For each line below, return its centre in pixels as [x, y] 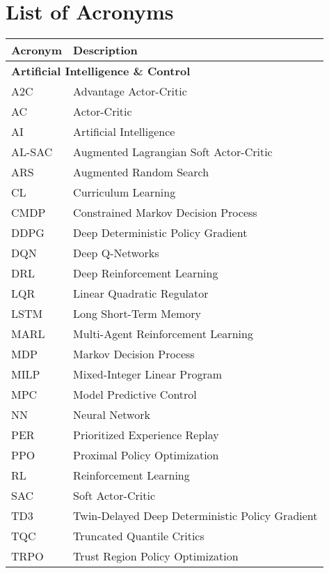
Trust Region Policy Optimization [156, 556]
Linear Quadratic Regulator [141, 293]
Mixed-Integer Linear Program [148, 374]
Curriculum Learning [125, 192]
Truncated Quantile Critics [139, 536]
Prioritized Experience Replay [146, 435]
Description [105, 50]
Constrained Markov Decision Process [165, 213]
